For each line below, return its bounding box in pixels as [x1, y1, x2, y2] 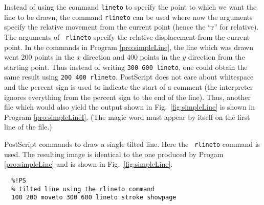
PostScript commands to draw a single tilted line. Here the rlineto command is [4, 139, 260, 149]
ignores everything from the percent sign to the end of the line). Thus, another [4, 91, 251, 102]
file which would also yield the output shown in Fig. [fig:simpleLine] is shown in [4, 101, 255, 112]
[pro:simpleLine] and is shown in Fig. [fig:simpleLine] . [4, 159, 173, 169]
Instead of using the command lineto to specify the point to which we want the [4, 2, 257, 12]
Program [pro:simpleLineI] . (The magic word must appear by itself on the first [4, 111, 250, 122]
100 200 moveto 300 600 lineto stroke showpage [11, 194, 177, 201]
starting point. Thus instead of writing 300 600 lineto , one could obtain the [4, 61, 248, 72]
